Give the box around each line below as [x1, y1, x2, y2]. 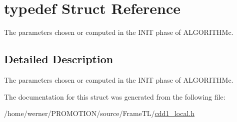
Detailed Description [4, 51, 113, 67]
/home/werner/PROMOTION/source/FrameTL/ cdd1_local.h [4, 108, 194, 119]
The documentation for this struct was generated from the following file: [4, 91, 225, 102]
